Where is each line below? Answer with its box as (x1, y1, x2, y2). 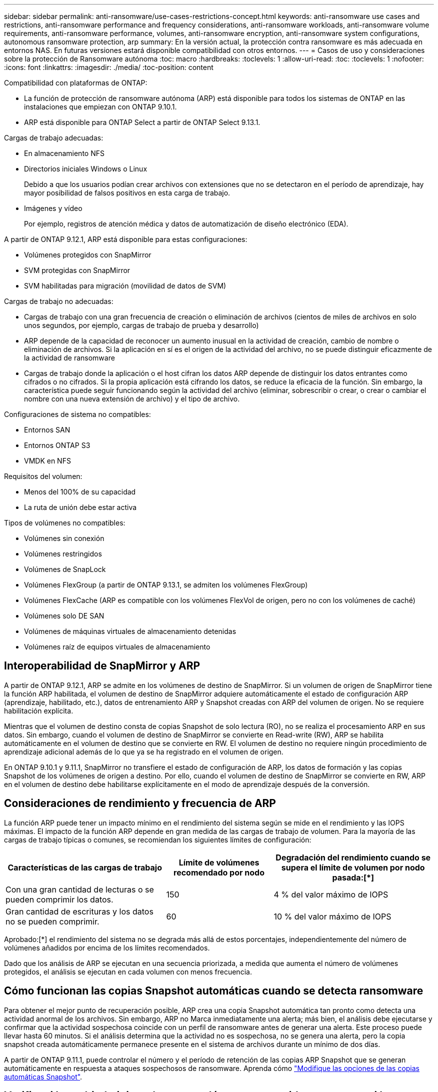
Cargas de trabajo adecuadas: (4, 133, 103, 142)
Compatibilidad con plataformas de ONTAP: (4, 78, 147, 87)
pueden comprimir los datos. (5, 894, 113, 904)
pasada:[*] (332, 872, 374, 882)
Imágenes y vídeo (24, 204, 82, 212)
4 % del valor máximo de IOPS (273, 889, 388, 899)
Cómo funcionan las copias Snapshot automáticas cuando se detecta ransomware (4, 984, 423, 997)
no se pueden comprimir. (5, 916, 99, 926)
